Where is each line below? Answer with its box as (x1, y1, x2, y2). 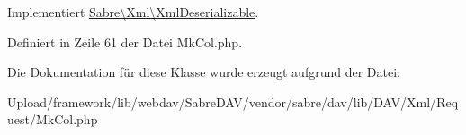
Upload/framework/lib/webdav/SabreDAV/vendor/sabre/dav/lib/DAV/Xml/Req (7, 92, 459, 111)
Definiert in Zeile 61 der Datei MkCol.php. (7, 32, 243, 51)
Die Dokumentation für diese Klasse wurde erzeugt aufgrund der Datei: (7, 63, 400, 81)
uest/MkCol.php (7, 110, 98, 129)
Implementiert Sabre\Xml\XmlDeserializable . (7, 3, 259, 21)
